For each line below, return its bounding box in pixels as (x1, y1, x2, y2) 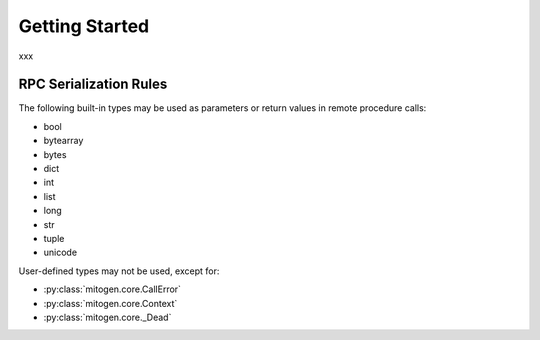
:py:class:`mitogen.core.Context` (43, 297, 178, 309)
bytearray (43, 135, 84, 147)
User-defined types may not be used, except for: (18, 265, 220, 277)
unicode (43, 246, 78, 259)
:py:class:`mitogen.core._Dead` (43, 311, 172, 323)
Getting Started (18, 15, 150, 37)
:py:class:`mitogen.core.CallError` (43, 283, 182, 295)
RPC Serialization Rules (18, 76, 168, 93)
